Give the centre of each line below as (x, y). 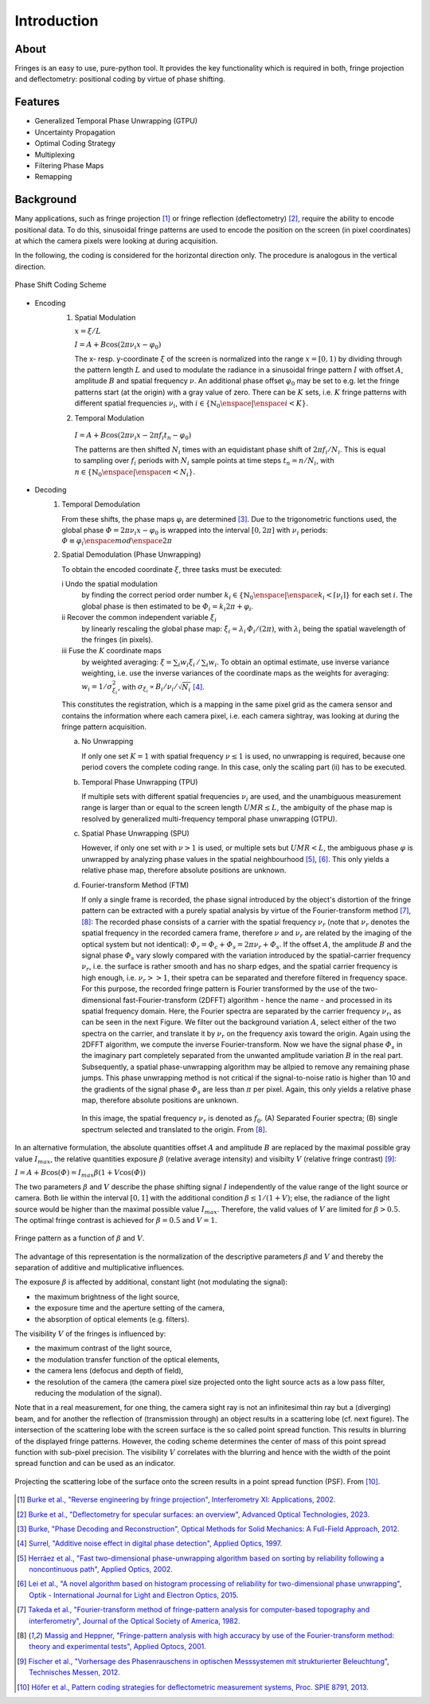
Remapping (53, 177)
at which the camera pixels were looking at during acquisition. (116, 241)
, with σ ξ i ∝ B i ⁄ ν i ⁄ (147, 688)
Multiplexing (55, 155)
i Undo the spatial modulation (110, 584)
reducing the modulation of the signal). (98, 1393)
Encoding (50, 303)
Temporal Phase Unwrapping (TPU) (140, 781)
